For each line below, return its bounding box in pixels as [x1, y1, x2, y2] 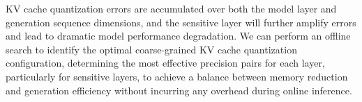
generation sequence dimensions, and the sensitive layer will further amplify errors [6, 15, 356, 29]
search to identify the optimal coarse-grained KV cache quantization [6, 42, 297, 56]
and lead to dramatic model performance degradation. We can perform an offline [6, 28, 351, 43]
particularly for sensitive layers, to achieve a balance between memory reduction [6, 69, 348, 83]
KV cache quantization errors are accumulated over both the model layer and [6, 1, 337, 15]
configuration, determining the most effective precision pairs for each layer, [6, 56, 325, 70]
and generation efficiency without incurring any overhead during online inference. [6, 83, 352, 97]
